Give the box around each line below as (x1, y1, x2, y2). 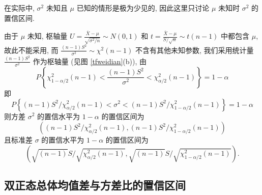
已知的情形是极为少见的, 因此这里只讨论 (76, 3, 210, 13)
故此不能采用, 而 (4, 44, 59, 55)
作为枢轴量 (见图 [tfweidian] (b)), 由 (33, 55, 147, 66)
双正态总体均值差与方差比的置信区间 (4, 177, 186, 193)
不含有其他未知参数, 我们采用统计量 (135, 44, 254, 55)
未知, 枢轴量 (27, 31, 68, 41)
